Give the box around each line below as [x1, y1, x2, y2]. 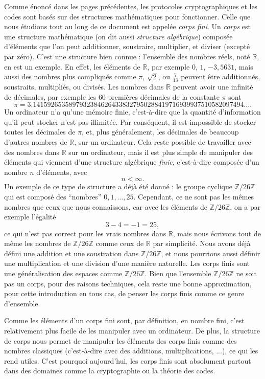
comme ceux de [95, 238, 144, 249]
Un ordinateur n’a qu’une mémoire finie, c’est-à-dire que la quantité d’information [4, 106, 261, 117]
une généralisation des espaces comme [4, 268, 123, 279]
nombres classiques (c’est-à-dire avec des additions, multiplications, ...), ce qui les [4, 345, 258, 356]
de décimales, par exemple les [4, 91, 97, 102]
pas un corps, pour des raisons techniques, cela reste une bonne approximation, [4, 278, 252, 288]
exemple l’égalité [4, 211, 56, 222]
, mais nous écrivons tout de [173, 228, 261, 238]
